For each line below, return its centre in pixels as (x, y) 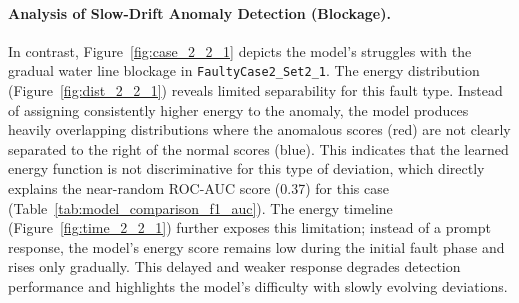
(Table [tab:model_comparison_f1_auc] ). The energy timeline (200, 207)
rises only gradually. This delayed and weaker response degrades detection (234, 266)
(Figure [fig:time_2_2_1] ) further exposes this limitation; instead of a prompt (249, 227)
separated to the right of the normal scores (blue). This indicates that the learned (258, 148)
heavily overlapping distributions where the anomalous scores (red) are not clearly (259, 129)
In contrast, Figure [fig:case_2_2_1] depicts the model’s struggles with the (240, 50)
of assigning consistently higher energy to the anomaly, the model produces (238, 109)
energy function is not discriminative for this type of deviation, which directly (246, 168)
